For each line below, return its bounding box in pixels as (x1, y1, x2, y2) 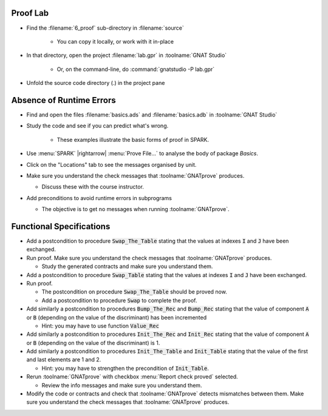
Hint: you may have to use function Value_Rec (41, 322, 159, 329)
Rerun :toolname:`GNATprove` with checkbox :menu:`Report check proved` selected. (26, 373, 238, 380)
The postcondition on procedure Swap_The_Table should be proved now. (41, 288, 227, 295)
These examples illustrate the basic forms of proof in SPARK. (56, 136, 210, 143)
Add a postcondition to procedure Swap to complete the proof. (41, 297, 197, 304)
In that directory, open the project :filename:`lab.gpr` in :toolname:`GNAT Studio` (26, 52, 227, 59)
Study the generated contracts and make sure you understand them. (41, 263, 213, 270)
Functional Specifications (11, 221, 111, 232)
